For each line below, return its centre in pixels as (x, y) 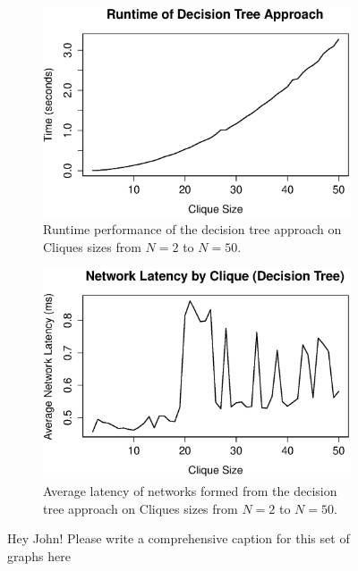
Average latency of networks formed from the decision (190, 491)
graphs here (39, 555)
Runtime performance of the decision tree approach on (192, 229)
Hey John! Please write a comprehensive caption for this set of (179, 538)
